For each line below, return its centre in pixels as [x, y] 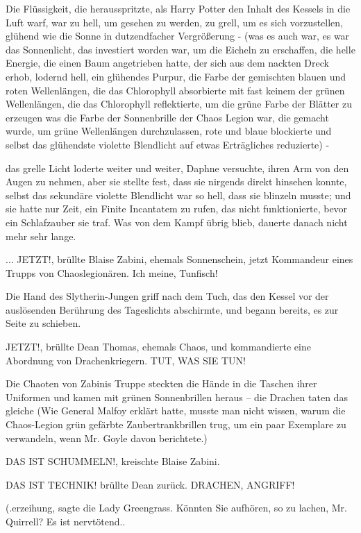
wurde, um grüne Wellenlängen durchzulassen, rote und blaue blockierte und [169, 131]
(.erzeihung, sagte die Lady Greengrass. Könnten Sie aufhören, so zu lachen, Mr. [176, 508]
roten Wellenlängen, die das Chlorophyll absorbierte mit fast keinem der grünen [175, 90]
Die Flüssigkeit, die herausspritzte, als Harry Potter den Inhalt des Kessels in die [178, 8]
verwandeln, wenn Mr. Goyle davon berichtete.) [107, 438]
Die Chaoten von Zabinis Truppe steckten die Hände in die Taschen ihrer [161, 383]
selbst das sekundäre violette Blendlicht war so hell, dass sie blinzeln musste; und [178, 195]
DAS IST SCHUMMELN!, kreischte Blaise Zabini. [113, 461]
